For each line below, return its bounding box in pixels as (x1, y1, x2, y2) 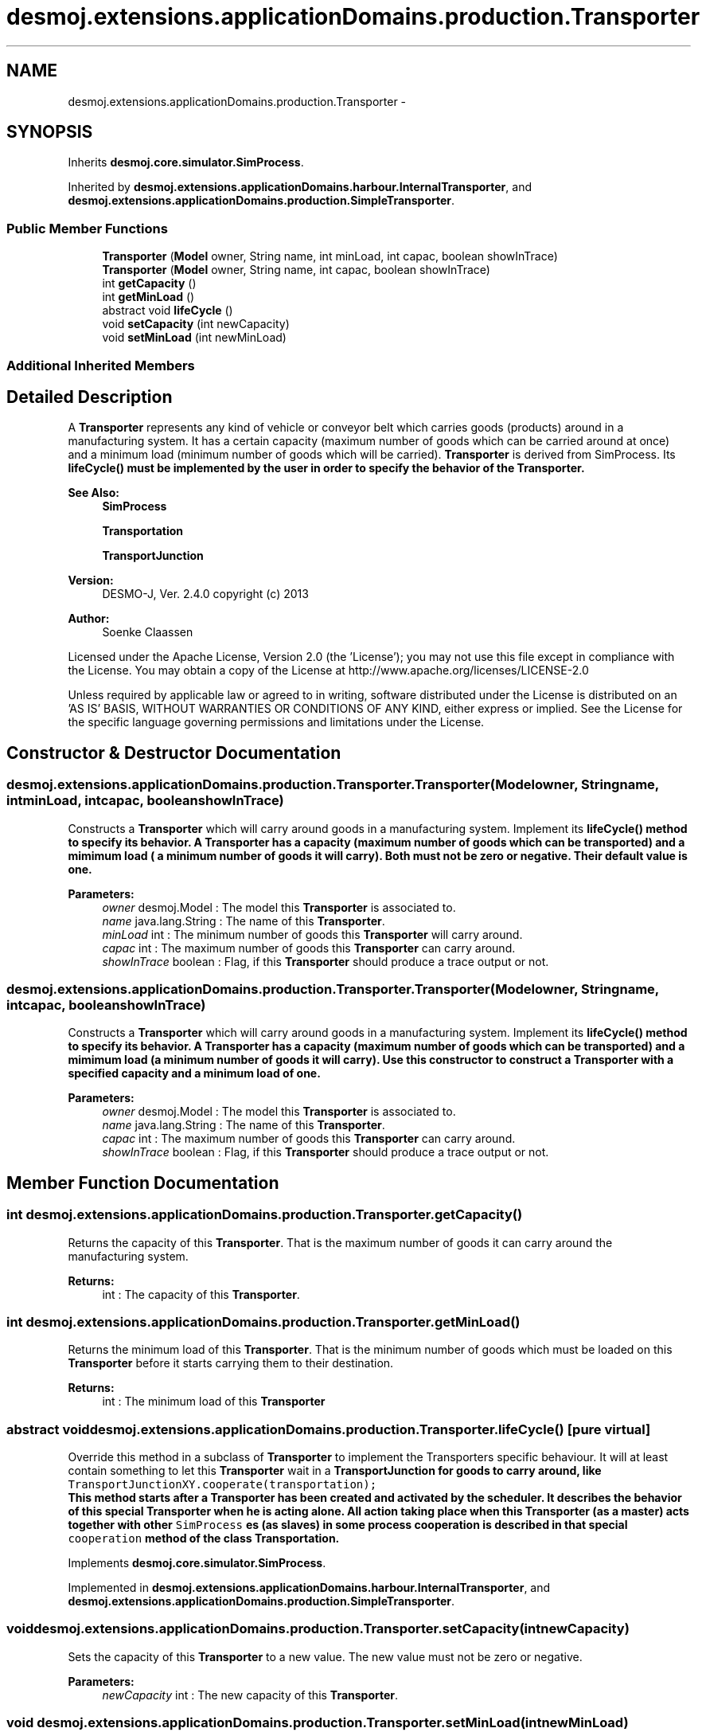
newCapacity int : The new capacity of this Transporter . (102, 1687, 399, 1702)
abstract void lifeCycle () (102, 303, 233, 318)
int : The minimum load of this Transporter (102, 1394, 326, 1409)
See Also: (68, 486, 119, 500)
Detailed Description (6, 386, 173, 407)
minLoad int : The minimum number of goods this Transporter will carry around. (102, 927, 523, 941)
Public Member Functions (6, 220, 168, 237)
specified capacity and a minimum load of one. (68, 1066, 321, 1081)
